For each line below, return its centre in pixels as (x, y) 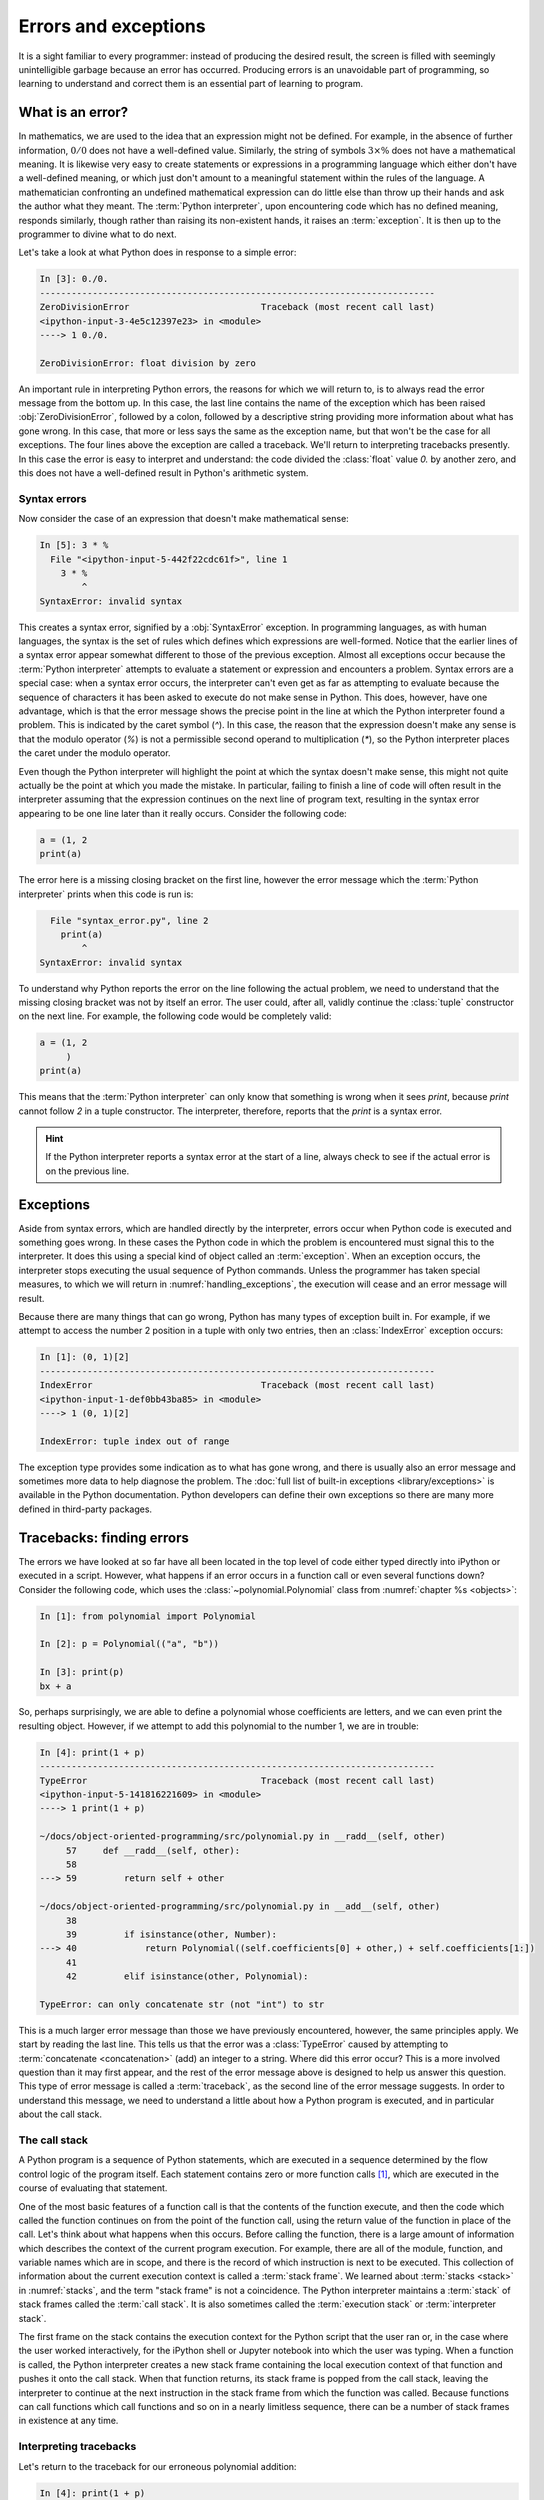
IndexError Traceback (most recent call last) (237, 1385)
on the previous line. (87, 1171)
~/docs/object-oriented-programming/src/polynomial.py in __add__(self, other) (240, 1906)
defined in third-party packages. (85, 1509)
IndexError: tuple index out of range (134, 1441)
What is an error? (73, 112)
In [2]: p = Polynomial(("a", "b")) (129, 1644)
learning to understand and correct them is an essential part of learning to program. (191, 84)
